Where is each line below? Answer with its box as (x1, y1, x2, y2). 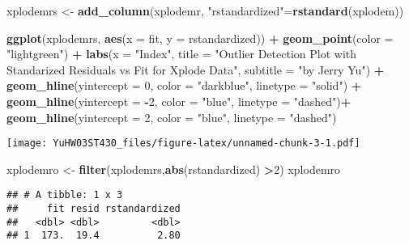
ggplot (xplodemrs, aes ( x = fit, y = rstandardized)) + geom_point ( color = (6, 29, 394, 46)
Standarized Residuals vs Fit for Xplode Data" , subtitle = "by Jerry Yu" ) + (6, 61, 385, 78)
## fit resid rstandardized (6, 203, 181, 215)
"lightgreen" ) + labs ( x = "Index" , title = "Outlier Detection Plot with (6, 45, 357, 62)
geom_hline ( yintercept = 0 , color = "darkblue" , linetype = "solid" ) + (6, 77, 362, 94)
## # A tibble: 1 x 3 (6, 189, 123, 201)
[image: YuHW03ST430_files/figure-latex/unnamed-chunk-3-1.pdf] (6, 137, 360, 150)
